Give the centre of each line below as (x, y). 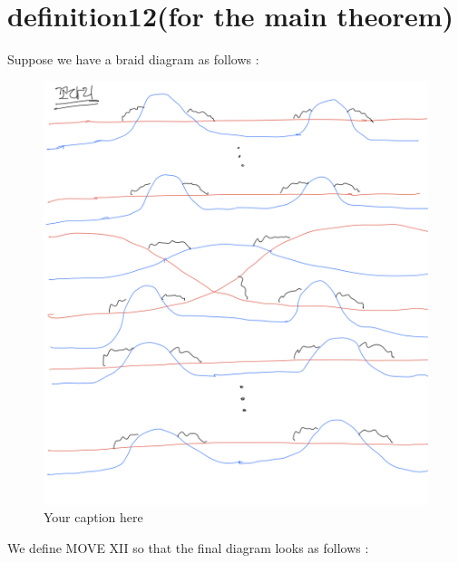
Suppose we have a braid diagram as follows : (133, 59)
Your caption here (93, 517)
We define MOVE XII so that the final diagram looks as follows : (188, 547)
